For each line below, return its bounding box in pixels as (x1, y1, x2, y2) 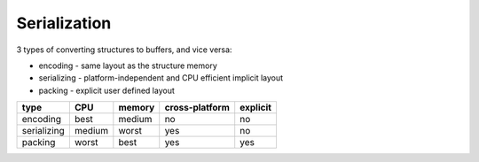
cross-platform (164, 102, 231, 114)
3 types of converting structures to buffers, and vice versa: (16, 44, 232, 55)
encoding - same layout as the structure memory (38, 60, 217, 71)
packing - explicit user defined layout (38, 85, 175, 96)
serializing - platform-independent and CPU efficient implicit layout (38, 73, 284, 83)
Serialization (16, 13, 112, 33)
